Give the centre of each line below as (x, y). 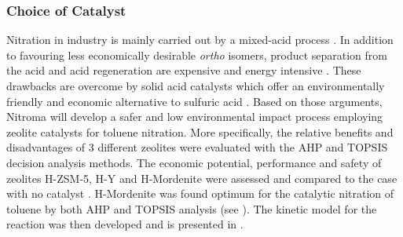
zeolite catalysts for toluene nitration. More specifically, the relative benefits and (200, 131)
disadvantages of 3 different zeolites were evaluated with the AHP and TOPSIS (197, 147)
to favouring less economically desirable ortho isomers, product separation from (197, 55)
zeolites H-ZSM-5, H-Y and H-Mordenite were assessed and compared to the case (202, 178)
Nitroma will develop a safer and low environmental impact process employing (195, 117)
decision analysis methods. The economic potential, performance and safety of (194, 162)
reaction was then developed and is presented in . (125, 224)
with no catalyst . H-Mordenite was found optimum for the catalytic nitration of (200, 193)
